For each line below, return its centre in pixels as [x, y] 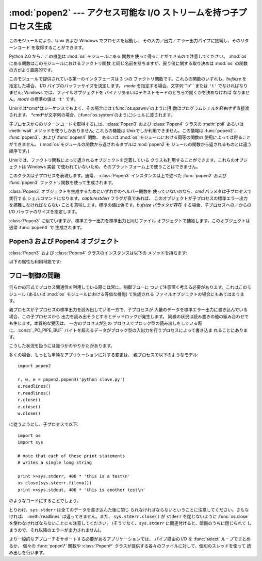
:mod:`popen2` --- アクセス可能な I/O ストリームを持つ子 [124, 13]
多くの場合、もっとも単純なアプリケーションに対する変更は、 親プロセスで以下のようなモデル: [104, 355]
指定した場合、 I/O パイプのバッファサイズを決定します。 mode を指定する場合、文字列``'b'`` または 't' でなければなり [128, 85]
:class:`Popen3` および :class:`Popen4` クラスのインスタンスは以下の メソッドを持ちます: [98, 253]
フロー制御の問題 [34, 276]
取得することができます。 [61, 47]
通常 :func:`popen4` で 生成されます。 [47, 228]
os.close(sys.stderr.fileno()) [55, 483]
